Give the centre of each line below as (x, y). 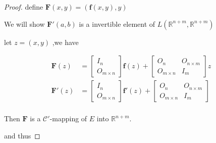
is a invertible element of (117, 23)
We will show (24, 23)
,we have (65, 42)
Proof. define (24, 7)
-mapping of (68, 118)
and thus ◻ (22, 135)
